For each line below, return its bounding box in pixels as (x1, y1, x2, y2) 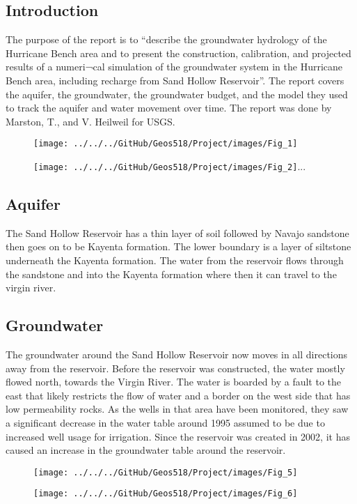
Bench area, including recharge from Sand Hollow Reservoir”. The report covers (6, 72, 344, 87)
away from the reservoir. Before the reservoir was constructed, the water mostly (6, 360, 345, 375)
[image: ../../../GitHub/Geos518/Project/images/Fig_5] (33, 467, 298, 478)
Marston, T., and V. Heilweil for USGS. (6, 114, 175, 128)
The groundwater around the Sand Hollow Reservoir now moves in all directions (6, 347, 348, 362)
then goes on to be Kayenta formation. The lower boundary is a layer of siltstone (6, 239, 351, 254)
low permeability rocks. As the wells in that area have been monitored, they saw (6, 402, 349, 416)
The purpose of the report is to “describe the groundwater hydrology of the (6, 32, 327, 47)
